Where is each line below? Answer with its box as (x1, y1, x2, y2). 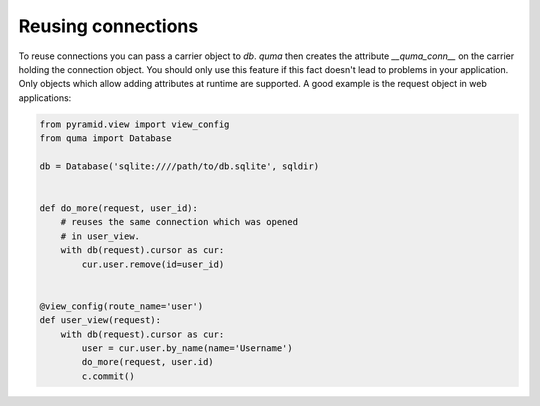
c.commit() (81, 370, 135, 382)
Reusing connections (18, 15, 199, 37)
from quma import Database (39, 133, 172, 144)
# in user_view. (60, 230, 140, 242)
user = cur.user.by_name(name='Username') (81, 342, 294, 354)
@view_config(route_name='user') (39, 300, 204, 312)
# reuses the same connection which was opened (60, 216, 299, 228)
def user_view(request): (39, 315, 162, 326)
